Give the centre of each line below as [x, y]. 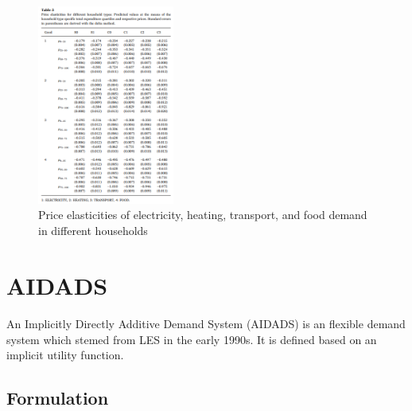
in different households [93, 230]
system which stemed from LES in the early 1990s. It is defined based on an [192, 339]
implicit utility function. [65, 355]
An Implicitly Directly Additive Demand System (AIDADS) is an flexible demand [206, 324]
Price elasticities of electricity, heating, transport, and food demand [203, 215]
